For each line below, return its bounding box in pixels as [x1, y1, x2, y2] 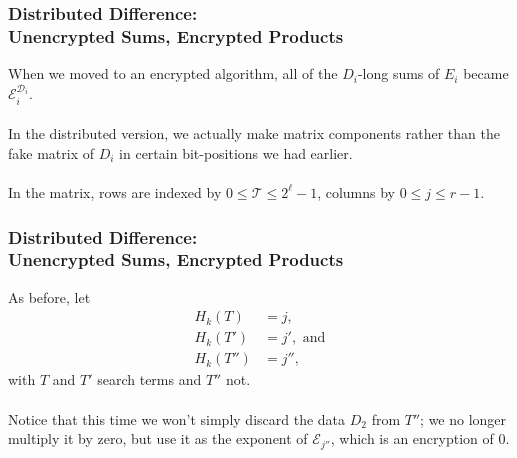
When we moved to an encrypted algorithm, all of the [8, 63, 338, 84]
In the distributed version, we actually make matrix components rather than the [8, 123, 500, 144]
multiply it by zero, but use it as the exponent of [8, 428, 308, 449]
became [463, 63, 509, 84]
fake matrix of [8, 142, 94, 163]
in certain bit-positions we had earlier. [119, 142, 353, 163]
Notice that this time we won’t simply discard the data [8, 408, 346, 429]
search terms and [97, 369, 202, 390]
